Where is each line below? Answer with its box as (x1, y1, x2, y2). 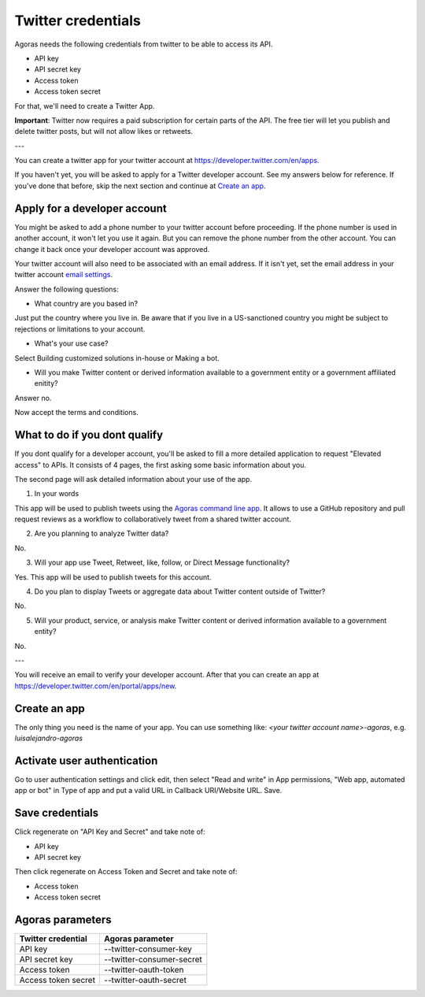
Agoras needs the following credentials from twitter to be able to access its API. (14, 39, 273, 49)
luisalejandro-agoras (14, 733, 83, 743)
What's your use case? (34, 339, 109, 348)
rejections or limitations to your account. (14, 324, 146, 334)
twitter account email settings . (14, 270, 113, 280)
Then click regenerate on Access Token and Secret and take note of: (14, 867, 238, 877)
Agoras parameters (14, 914, 112, 927)
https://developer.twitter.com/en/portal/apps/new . (14, 681, 177, 691)
